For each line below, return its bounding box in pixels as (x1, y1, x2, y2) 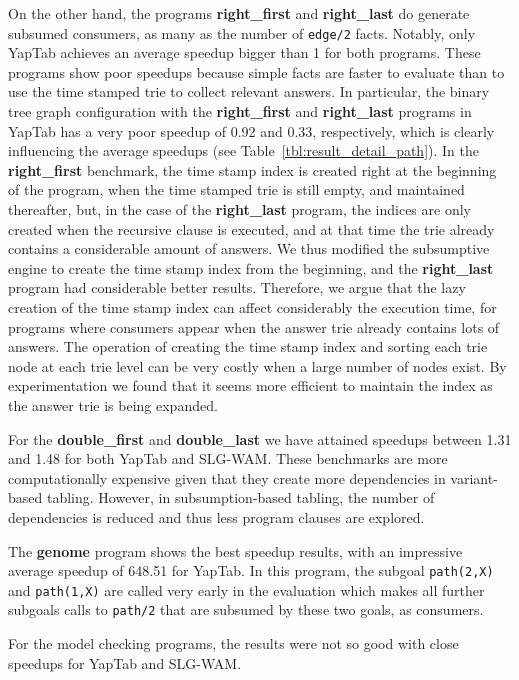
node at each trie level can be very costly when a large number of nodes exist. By (8, 355, 507, 376)
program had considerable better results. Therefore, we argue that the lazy (8, 277, 466, 298)
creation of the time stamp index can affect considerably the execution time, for (8, 296, 497, 317)
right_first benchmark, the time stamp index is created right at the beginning (8, 159, 497, 180)
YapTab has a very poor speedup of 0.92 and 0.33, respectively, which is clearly (8, 120, 495, 141)
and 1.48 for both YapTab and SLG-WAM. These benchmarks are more (8, 448, 448, 469)
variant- (450, 467, 498, 488)
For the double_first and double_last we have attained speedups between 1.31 (8, 428, 512, 449)
